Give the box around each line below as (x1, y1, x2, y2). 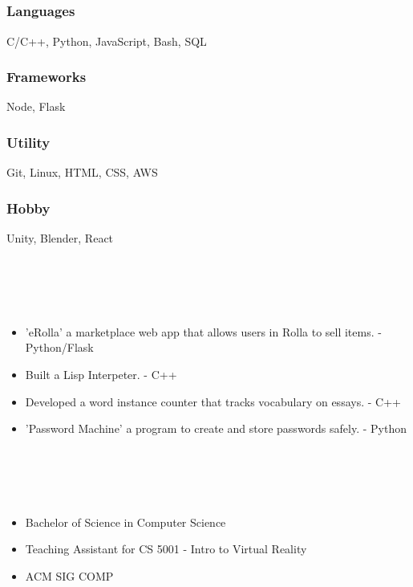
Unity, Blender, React (6, 230, 114, 247)
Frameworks (6, 67, 87, 87)
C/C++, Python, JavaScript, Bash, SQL (6, 32, 207, 49)
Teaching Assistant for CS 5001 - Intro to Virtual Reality (25, 540, 307, 557)
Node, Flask (6, 98, 66, 115)
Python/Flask (25, 339, 94, 356)
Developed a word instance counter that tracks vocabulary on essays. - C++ (25, 393, 401, 410)
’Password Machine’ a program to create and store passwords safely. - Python (25, 420, 407, 437)
